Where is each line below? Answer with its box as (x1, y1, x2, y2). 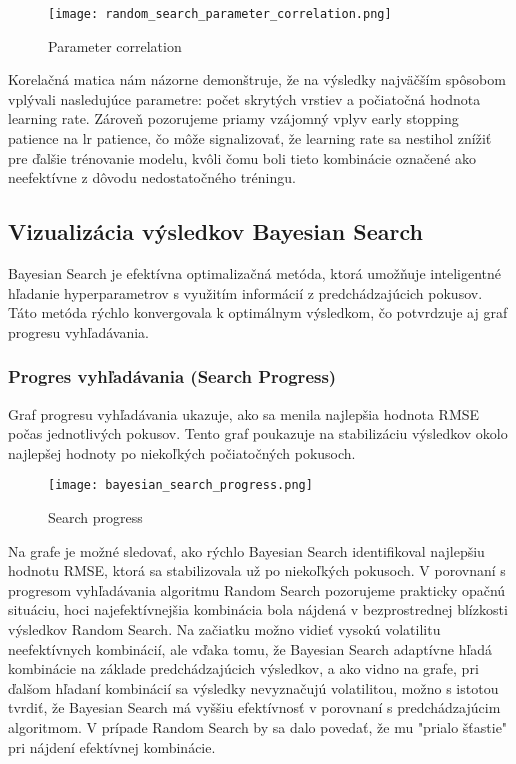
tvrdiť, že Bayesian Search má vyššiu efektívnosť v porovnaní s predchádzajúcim (8, 697, 501, 718)
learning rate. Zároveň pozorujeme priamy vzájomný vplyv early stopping (8, 108, 459, 129)
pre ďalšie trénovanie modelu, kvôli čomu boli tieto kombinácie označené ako (8, 147, 476, 168)
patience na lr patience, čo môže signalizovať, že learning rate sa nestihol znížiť (8, 128, 492, 149)
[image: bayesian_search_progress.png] (48, 478, 313, 493)
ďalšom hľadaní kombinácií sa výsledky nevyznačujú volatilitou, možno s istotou (8, 677, 499, 698)
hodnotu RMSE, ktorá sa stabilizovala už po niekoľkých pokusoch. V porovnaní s (8, 560, 506, 581)
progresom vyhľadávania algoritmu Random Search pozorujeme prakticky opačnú (8, 579, 506, 600)
